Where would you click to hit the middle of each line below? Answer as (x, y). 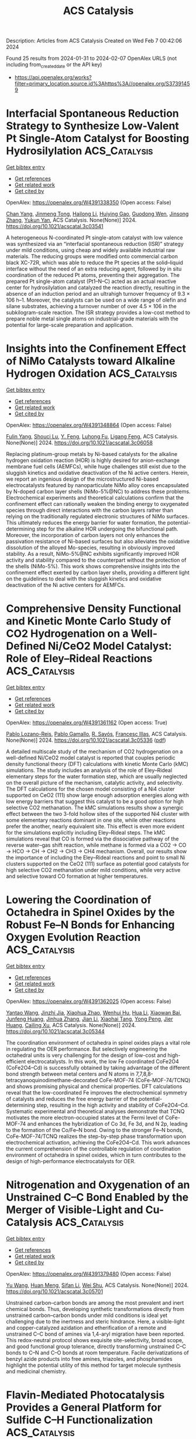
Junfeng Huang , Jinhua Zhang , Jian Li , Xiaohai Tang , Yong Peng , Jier (90, 1019)
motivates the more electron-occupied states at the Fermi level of (85, 1117)
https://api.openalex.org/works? (53, 77)
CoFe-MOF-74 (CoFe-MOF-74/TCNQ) (145, 1080)
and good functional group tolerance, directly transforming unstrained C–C (96, 1346)
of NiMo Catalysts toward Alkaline (91, 361)
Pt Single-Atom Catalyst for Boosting (98, 139)
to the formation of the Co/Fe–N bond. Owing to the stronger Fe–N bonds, (95, 1130)
